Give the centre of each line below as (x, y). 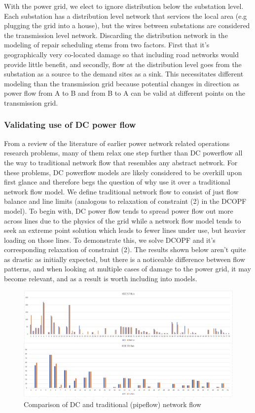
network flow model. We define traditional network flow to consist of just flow (121, 191)
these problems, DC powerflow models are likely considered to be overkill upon (123, 172)
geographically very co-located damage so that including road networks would (121, 54)
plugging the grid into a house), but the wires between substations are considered (127, 25)
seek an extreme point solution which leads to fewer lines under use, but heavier (125, 230)
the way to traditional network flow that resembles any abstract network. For (121, 162)
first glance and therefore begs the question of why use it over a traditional (117, 182)
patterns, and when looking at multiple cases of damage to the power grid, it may (127, 269)
